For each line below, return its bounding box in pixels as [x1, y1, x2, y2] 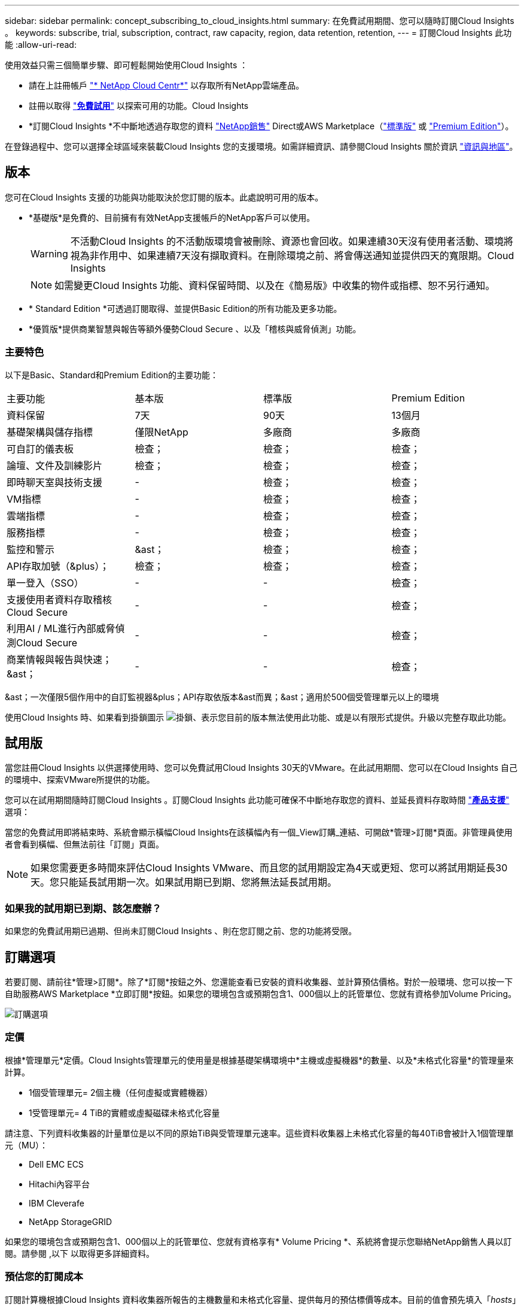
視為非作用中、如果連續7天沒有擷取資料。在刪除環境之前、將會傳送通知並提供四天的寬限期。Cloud [70, 249, 514, 262]
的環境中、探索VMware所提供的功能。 [5, 774, 155, 785]
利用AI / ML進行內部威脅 [7, 622, 115, 634]
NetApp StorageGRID [29, 1216, 112, 1227]
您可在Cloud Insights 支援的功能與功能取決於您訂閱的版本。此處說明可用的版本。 [5, 192, 324, 202]
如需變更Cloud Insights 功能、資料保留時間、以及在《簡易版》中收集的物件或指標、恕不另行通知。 [54, 279, 495, 291]
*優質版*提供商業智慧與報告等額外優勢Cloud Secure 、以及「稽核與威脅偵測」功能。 [29, 323, 361, 334]
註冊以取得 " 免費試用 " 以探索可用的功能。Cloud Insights [29, 101, 249, 111]
